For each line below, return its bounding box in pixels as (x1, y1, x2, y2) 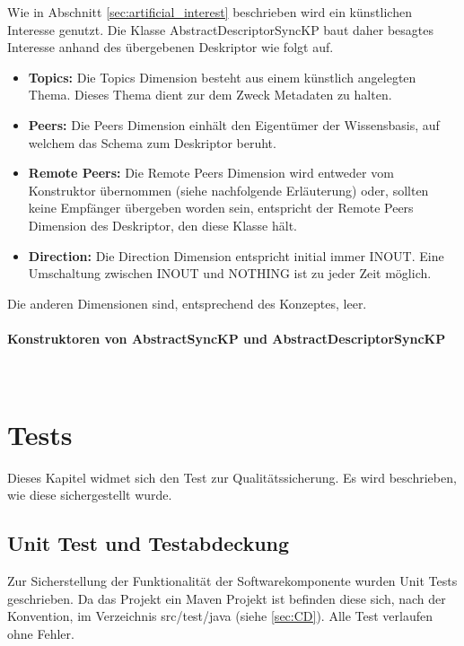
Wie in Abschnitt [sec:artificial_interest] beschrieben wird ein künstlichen (7, 3, 412, 21)
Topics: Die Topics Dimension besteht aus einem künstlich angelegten (28, 67, 416, 86)
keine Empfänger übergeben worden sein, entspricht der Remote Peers (28, 198, 414, 217)
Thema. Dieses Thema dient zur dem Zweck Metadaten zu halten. (28, 85, 392, 104)
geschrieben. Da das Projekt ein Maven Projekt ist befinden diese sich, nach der (7, 589, 446, 607)
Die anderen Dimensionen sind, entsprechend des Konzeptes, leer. (7, 293, 367, 312)
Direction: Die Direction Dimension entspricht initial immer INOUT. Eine (28, 246, 444, 265)
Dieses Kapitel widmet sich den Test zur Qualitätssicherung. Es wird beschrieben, (7, 467, 457, 486)
